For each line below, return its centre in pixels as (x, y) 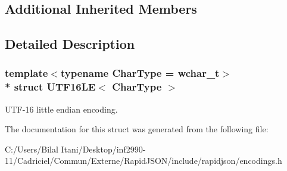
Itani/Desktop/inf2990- (103, 149)
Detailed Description (70, 44)
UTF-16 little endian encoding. (61, 109)
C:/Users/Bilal (32, 149)
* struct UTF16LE (50, 87)
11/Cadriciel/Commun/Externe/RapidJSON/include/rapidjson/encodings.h (143, 161)
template (26, 73)
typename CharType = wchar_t (140, 73)
